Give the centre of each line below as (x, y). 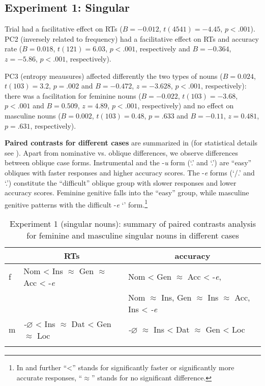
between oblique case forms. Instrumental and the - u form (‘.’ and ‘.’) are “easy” (128, 162)
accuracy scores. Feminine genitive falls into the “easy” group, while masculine (127, 192)
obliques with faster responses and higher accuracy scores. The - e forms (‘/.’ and (130, 172)
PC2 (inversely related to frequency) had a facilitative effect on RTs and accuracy (132, 38)
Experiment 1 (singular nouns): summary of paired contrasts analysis (133, 223)
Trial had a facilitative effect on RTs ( (64, 29)
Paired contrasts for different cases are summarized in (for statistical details (131, 143)
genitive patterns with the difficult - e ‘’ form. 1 (76, 203)
